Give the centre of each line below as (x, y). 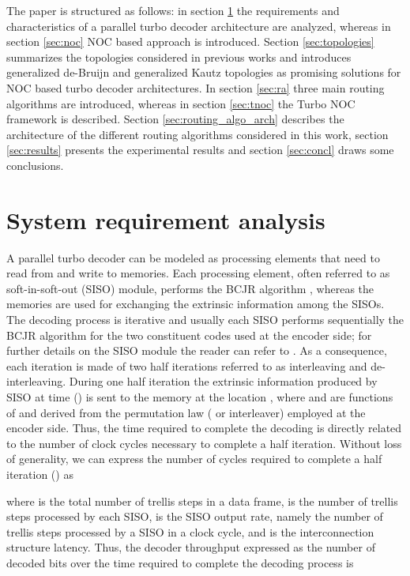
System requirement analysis (166, 219)
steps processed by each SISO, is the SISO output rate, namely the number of (195, 516)
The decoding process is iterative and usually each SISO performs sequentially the (205, 320)
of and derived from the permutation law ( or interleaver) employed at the (186, 412)
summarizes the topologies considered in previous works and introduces (179, 56)
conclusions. (35, 165)
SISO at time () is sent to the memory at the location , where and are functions (200, 397)
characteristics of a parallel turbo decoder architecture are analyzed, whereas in (199, 26)
